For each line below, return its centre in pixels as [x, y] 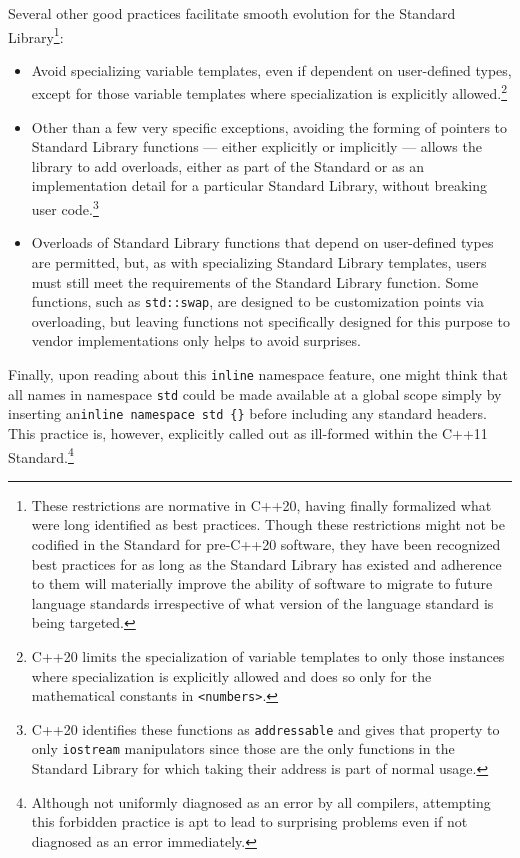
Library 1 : [36, 35]
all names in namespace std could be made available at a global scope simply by [255, 393]
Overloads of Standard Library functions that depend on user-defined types [262, 242]
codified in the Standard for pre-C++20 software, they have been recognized [266, 543]
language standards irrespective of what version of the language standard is [262, 602]
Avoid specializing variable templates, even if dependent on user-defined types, [271, 69]
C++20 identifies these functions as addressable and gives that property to [265, 728]
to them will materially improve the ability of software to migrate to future [262, 583]
